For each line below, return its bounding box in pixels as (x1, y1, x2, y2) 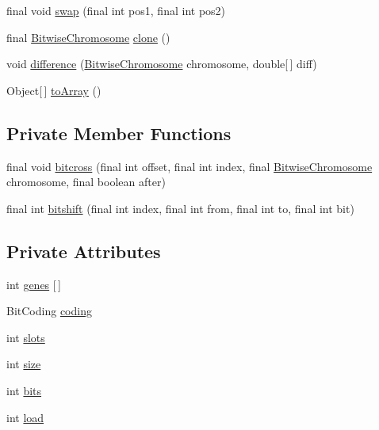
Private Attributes (6, 238, 161, 263)
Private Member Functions (6, 120, 232, 145)
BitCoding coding (6, 303, 92, 319)
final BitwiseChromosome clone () (6, 29, 170, 45)
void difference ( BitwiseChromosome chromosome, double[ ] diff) (6, 55, 317, 72)
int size (6, 356, 41, 372)
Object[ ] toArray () (6, 82, 101, 98)
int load (6, 409, 44, 425)
